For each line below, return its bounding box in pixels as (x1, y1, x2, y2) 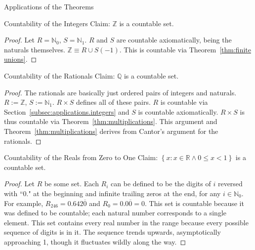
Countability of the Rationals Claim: (4, 70, 115, 81)
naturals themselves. (4, 44, 65, 54)
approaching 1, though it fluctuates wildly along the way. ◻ (4, 236, 186, 247)
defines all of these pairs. (76, 97, 151, 107)
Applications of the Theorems (4, 1, 94, 11)
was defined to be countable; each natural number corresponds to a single (4, 208, 227, 218)
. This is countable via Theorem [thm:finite (119, 44, 251, 54)
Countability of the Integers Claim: (4, 18, 110, 28)
